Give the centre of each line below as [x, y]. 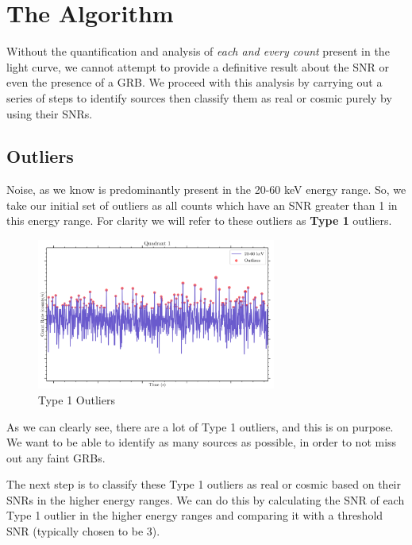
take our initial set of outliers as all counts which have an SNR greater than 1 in [202, 205]
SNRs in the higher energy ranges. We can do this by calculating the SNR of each [206, 499]
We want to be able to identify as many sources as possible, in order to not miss [202, 442]
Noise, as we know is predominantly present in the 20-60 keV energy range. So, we [206, 189]
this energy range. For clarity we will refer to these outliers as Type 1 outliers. [199, 220]
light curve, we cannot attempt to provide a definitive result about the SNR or [198, 66]
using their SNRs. [50, 113]
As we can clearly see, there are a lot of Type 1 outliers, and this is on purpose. [200, 426]
